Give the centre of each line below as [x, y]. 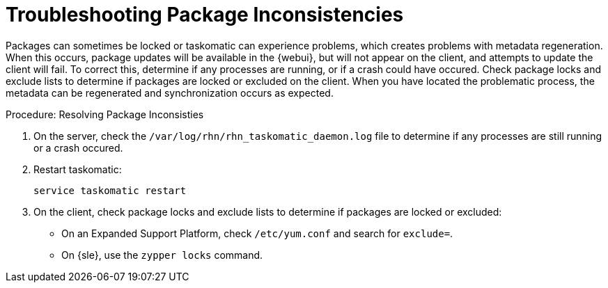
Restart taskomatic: [78, 169]
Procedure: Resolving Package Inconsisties [105, 114]
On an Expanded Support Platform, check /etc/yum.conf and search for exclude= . [257, 233]
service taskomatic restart [110, 190]
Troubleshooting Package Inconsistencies [205, 15]
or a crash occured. [78, 147]
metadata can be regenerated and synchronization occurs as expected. [170, 93]
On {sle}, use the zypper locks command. [162, 255]
